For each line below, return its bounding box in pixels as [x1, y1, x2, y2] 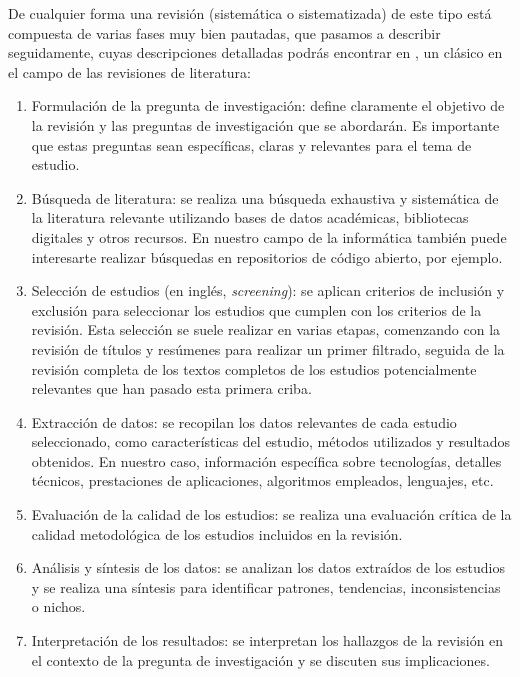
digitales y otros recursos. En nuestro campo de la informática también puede [31, 226, 507, 247]
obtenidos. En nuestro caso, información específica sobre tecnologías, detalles [31, 450, 502, 471]
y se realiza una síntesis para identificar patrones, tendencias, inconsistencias [31, 576, 501, 597]
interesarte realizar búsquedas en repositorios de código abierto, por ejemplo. [31, 246, 503, 267]
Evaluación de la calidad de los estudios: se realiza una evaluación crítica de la [31, 504, 512, 525]
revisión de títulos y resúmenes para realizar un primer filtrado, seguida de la [31, 338, 505, 359]
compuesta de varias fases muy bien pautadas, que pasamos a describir [8, 22, 441, 43]
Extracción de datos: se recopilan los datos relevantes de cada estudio [31, 411, 457, 432]
